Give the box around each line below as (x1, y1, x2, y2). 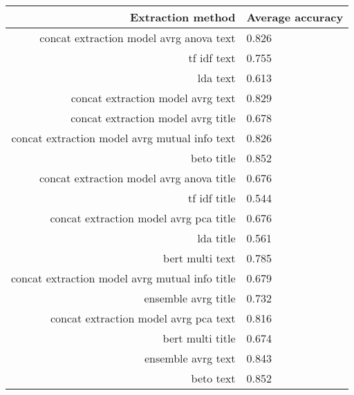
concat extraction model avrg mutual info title (11, 270, 236, 286)
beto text (191, 370, 236, 386)
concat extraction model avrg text (71, 90, 236, 106)
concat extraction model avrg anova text (39, 30, 236, 46)
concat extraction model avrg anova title (39, 170, 236, 186)
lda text (197, 70, 236, 86)
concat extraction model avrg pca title (50, 210, 236, 226)
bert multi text (163, 250, 236, 266)
